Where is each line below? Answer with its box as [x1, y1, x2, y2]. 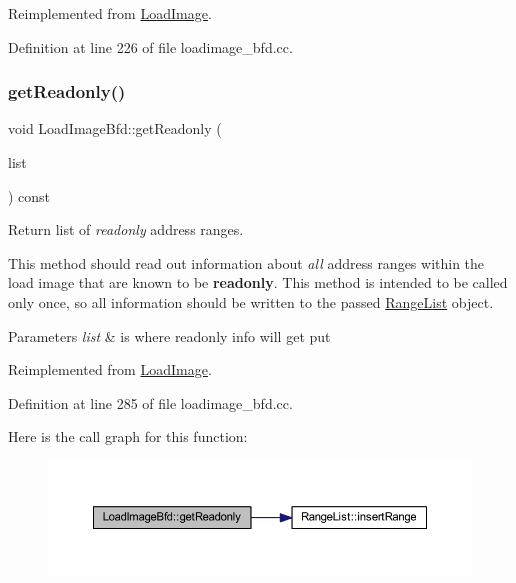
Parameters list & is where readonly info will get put [8, 325, 331, 346]
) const [8, 185, 51, 206]
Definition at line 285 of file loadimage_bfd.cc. [8, 392, 293, 413]
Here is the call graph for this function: [8, 426, 248, 447]
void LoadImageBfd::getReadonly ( [8, 118, 222, 139]
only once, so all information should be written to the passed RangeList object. [8, 291, 494, 312]
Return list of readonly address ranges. [8, 219, 244, 240]
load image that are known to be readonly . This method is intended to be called [8, 272, 508, 293]
